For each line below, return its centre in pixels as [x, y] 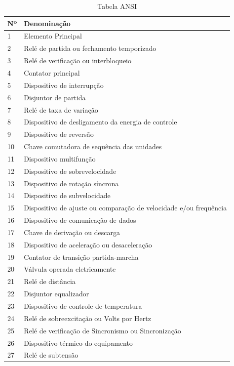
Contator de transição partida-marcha [81, 257]
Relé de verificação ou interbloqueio [78, 61]
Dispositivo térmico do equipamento [78, 343]
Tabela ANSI [117, 6]
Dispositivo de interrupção [64, 85]
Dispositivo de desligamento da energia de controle [100, 122]
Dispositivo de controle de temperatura [83, 306]
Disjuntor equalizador [57, 294]
